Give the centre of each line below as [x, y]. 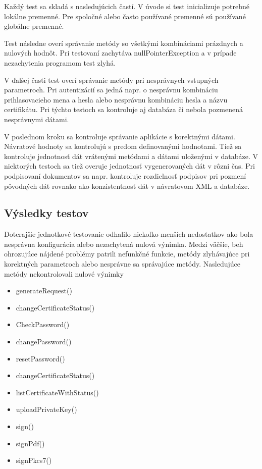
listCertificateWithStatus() [57, 392]
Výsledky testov [46, 213]
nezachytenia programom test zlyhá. [60, 62]
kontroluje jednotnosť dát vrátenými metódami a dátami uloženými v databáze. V [131, 156]
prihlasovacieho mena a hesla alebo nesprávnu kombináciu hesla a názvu [116, 99]
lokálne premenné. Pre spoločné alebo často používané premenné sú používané [125, 16]
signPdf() [30, 443]
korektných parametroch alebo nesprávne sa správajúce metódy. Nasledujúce [122, 264]
